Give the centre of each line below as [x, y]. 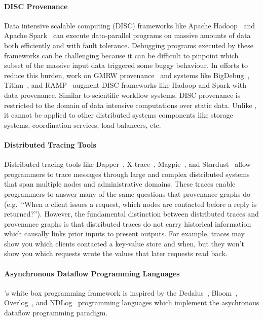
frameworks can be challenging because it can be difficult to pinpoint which [121, 55]
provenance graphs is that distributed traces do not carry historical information [128, 223]
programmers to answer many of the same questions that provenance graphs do [127, 193]
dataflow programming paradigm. [56, 313]
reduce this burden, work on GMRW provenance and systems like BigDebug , [127, 75]
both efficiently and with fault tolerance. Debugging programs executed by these [129, 45]
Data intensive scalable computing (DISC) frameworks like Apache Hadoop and [129, 25]
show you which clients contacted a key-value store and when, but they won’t [124, 243]
